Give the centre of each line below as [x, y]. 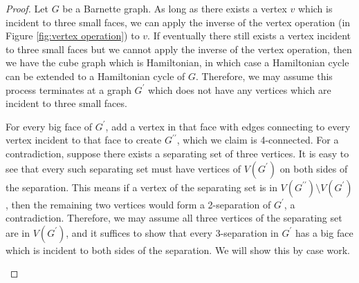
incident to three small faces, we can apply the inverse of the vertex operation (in [178, 22]
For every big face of [49, 126]
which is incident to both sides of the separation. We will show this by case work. [178, 250]
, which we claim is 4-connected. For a [258, 140]
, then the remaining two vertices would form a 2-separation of [138, 204]
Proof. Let [27, 8]
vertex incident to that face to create [84, 140]
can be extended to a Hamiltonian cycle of [95, 76]
